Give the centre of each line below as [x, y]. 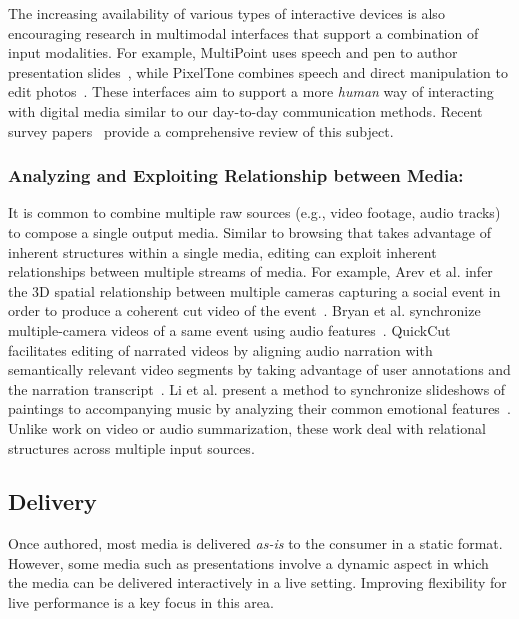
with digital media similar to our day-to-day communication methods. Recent [245, 110]
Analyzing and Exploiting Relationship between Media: [236, 175]
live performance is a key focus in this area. [141, 602]
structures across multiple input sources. [131, 447]
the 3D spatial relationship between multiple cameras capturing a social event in [254, 290]
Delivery [52, 501]
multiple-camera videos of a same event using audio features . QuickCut [229, 329]
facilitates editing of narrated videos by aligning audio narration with [220, 349]
